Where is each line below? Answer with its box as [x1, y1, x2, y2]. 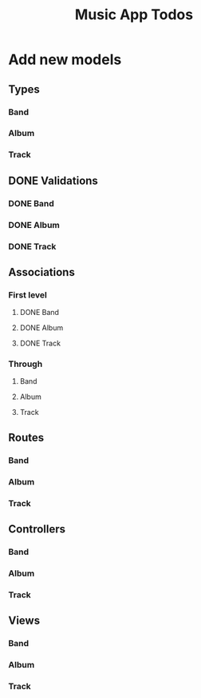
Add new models [8, 50, 122, 69]
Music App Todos [74, 6, 194, 24]
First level [8, 289, 48, 301]
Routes [8, 430, 45, 445]
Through [8, 358, 43, 369]
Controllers [8, 522, 66, 536]
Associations [8, 265, 76, 279]
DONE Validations [8, 174, 98, 187]
